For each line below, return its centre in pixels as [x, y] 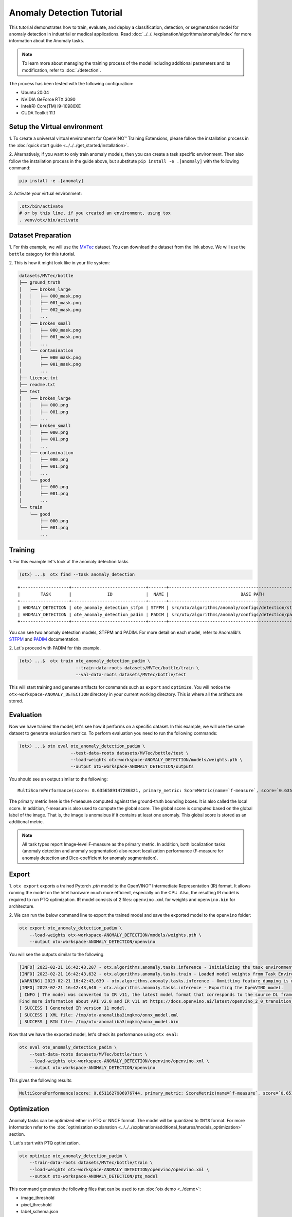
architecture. [22, 906]
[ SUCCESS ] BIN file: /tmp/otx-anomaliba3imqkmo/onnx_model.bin [99, 1022]
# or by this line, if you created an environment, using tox [95, 213]
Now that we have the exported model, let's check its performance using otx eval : [93, 1034]
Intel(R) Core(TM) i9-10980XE [51, 106]
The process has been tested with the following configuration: [71, 83]
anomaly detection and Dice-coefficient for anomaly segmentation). [90, 858]
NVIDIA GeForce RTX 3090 [48, 99]
